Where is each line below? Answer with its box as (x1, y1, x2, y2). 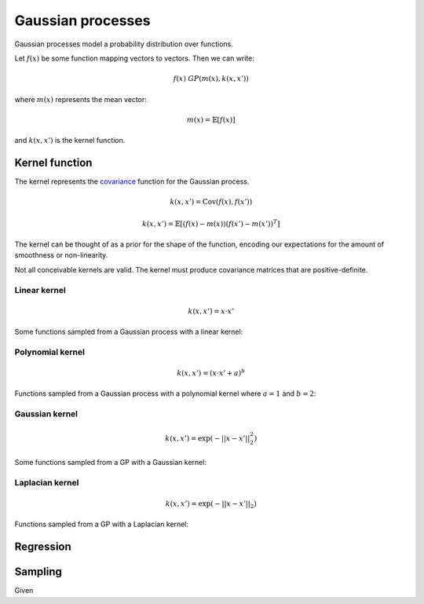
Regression (14, 540, 72, 554)
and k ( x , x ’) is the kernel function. (14, 136, 126, 145)
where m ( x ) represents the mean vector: (14, 94, 147, 104)
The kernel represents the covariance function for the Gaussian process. (14, 177, 250, 186)
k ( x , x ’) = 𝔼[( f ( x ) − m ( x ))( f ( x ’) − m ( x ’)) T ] (141, 218, 280, 228)
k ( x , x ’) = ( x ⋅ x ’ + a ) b (177, 367, 246, 377)
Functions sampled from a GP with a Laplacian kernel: (14, 519, 188, 529)
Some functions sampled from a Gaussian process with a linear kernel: (14, 327, 243, 336)
